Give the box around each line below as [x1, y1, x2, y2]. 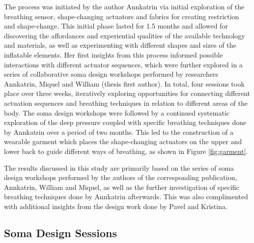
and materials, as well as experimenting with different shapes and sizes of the [4, 40, 236, 50]
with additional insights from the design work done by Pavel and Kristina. [4, 201, 227, 211]
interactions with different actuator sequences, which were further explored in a [4, 59, 243, 69]
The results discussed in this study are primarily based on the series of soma [4, 162, 234, 173]
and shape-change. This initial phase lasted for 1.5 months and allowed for [4, 21, 228, 31]
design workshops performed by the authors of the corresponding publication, [4, 172, 237, 182]
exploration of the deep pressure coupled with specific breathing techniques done [4, 117, 247, 127]
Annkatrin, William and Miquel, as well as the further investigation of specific [4, 182, 239, 192]
